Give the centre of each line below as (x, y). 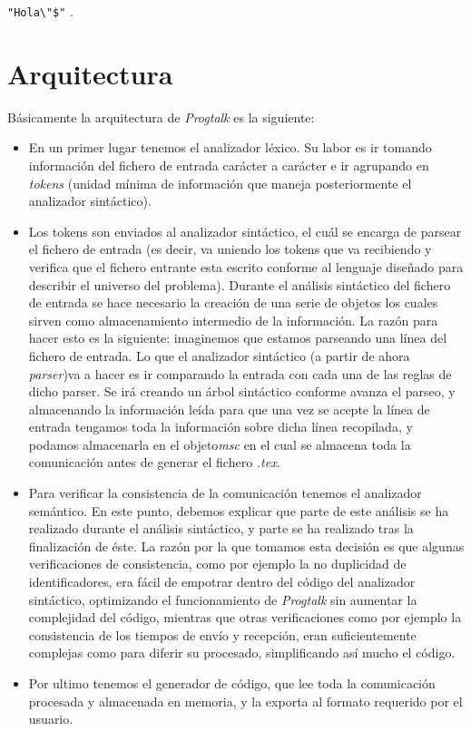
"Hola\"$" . (40, 11)
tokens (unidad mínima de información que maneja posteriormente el (220, 183)
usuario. (51, 719)
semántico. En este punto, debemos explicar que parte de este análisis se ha (239, 510)
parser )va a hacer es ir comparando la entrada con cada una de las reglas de (240, 373)
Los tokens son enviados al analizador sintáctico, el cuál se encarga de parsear (245, 231)
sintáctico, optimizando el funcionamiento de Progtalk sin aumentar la (223, 599)
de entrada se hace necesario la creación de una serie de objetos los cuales (233, 302)
